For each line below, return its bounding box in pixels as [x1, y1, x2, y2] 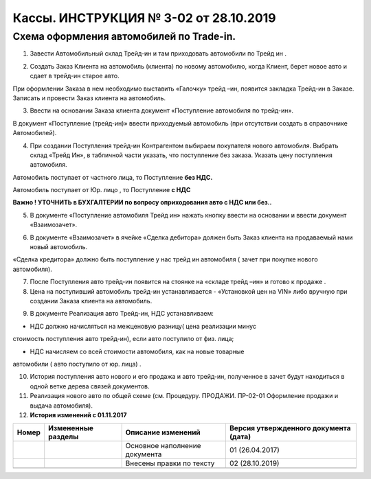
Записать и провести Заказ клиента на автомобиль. [12, 93, 166, 102]
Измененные [48, 423, 94, 433]
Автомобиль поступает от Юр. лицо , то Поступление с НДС [12, 186, 191, 194]
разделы [48, 432, 79, 442]
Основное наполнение [125, 441, 202, 451]
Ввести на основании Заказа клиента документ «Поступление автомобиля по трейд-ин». [30, 106, 294, 115]
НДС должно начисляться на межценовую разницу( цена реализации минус [30, 322, 257, 330]
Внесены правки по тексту [125, 458, 215, 468]
